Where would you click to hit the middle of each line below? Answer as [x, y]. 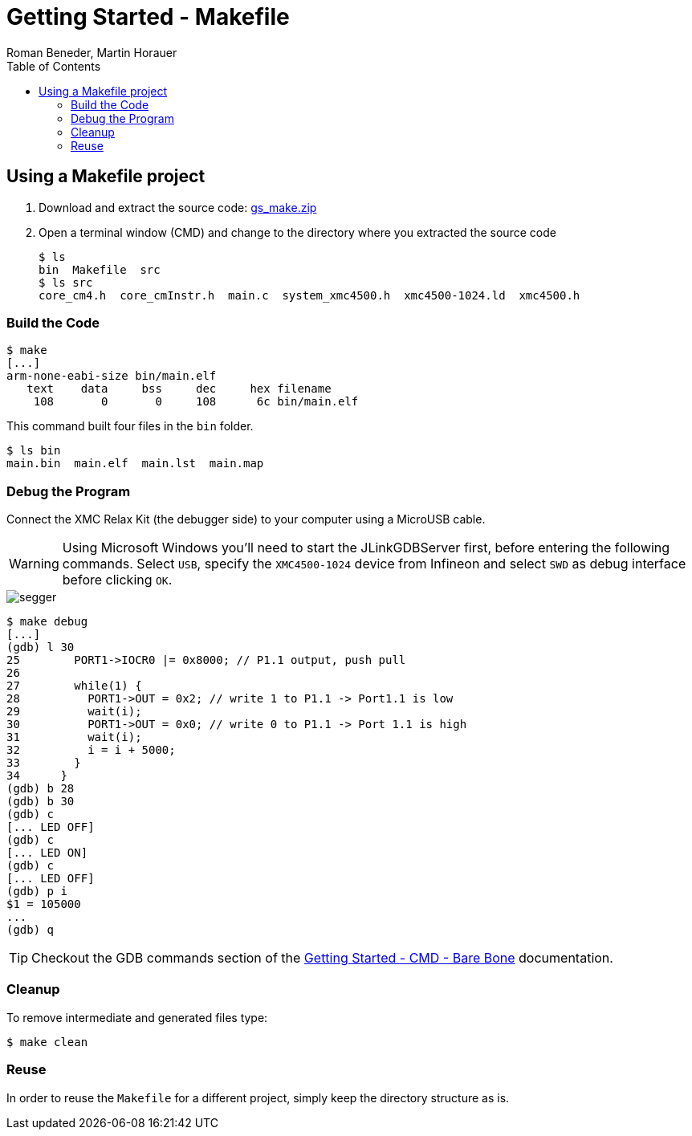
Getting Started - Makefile [148, 17]
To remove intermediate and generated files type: [137, 1017]
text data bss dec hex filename [179, 389]
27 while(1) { [74, 686]
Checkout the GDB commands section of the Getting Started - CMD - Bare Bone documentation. [322, 958]
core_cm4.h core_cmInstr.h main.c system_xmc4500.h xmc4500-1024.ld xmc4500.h [309, 295]
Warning [34, 564]
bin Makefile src [100, 269]
